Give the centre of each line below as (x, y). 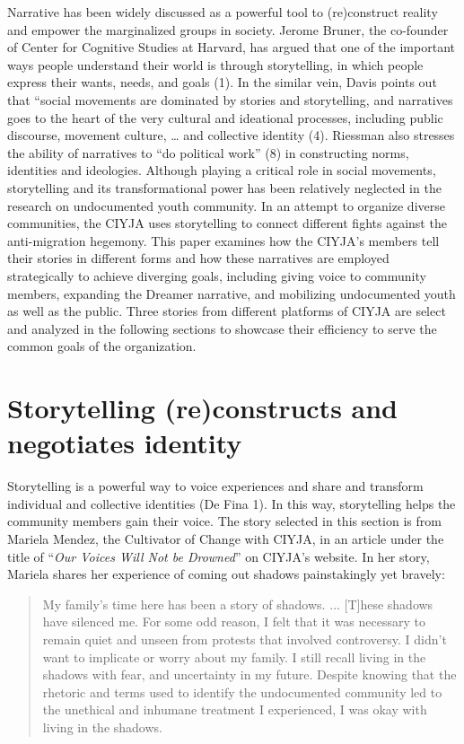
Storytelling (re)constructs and (203, 408)
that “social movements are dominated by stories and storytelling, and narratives (230, 99)
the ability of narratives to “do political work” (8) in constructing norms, (208, 152)
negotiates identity (125, 443)
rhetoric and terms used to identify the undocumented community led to (242, 691)
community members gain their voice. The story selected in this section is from (224, 521)
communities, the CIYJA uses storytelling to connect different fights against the (227, 223)
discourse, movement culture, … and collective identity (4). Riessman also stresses (231, 135)
